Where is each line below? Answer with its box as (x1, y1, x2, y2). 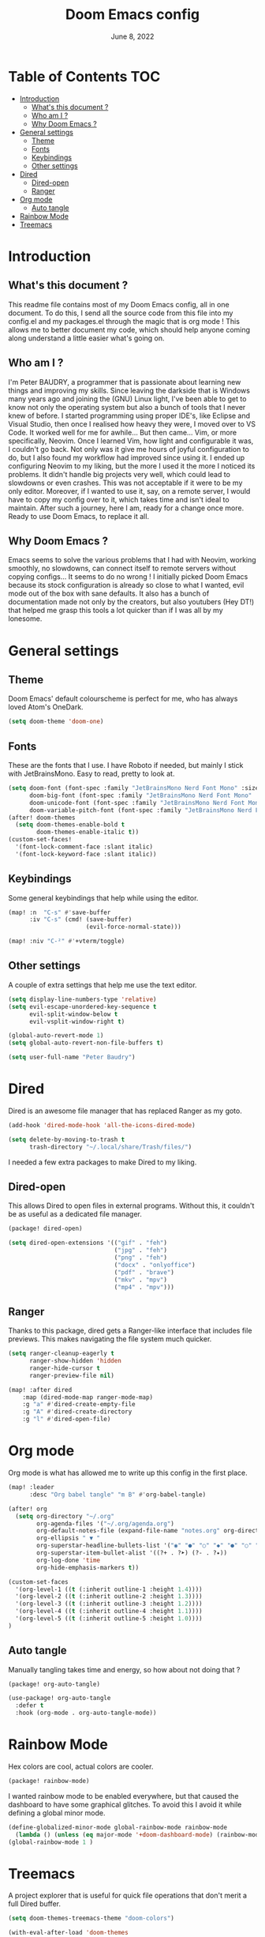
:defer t (15, 1702, 44, 1709)
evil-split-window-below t (28, 1010, 118, 1018)
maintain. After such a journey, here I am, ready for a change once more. (8, 503, 244, 513)
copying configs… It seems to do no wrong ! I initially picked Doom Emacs (8, 572, 248, 581)
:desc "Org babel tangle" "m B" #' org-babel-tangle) (28, 1491, 207, 1499)
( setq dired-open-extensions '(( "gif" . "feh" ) (8, 1239, 168, 1247)
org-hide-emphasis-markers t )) (36, 1563, 140, 1571)
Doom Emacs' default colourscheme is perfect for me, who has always (8, 694, 238, 704)
